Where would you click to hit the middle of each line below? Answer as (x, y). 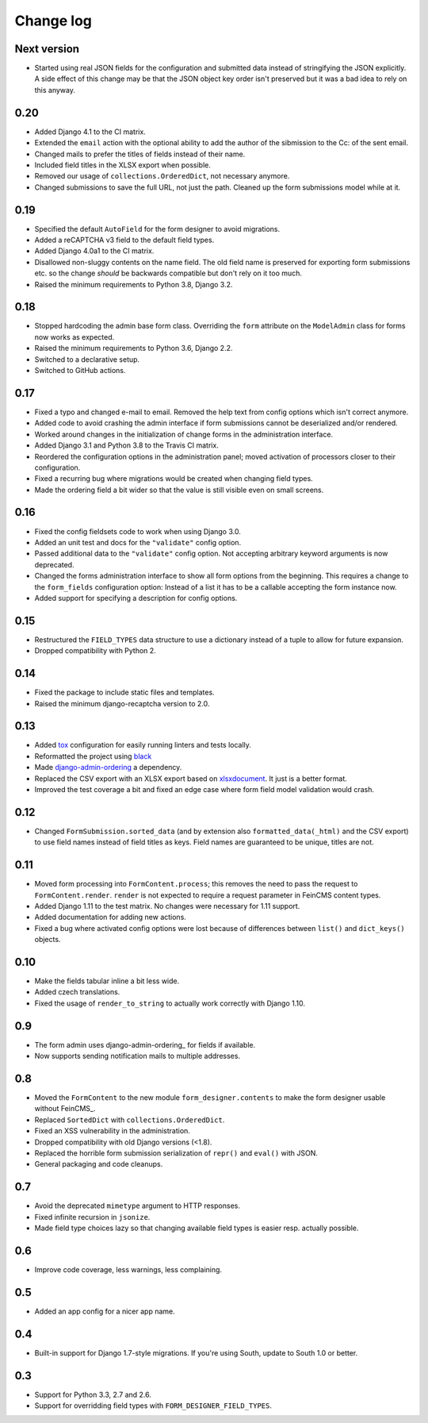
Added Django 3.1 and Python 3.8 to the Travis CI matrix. (127, 445)
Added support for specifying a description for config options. (136, 598)
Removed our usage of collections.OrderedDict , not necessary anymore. (162, 176)
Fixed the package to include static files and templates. (124, 692)
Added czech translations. (77, 992)
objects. (48, 940)
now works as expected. (75, 337)
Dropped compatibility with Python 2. (95, 651)
